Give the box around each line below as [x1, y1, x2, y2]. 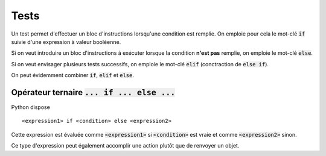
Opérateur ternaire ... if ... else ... [11, 87, 176, 98]
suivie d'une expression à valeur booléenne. [11, 38, 121, 45]
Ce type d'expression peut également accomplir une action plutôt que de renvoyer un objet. [11, 142, 240, 149]
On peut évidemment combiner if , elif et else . [11, 72, 135, 79]
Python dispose [11, 104, 51, 111]
